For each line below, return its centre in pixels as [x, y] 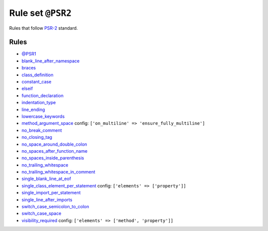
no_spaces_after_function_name [55, 151]
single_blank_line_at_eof [46, 179]
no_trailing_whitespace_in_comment [58, 172]
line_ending [33, 110]
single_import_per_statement [51, 193]
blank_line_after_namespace [51, 61]
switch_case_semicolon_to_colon [55, 207]
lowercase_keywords [43, 116]
